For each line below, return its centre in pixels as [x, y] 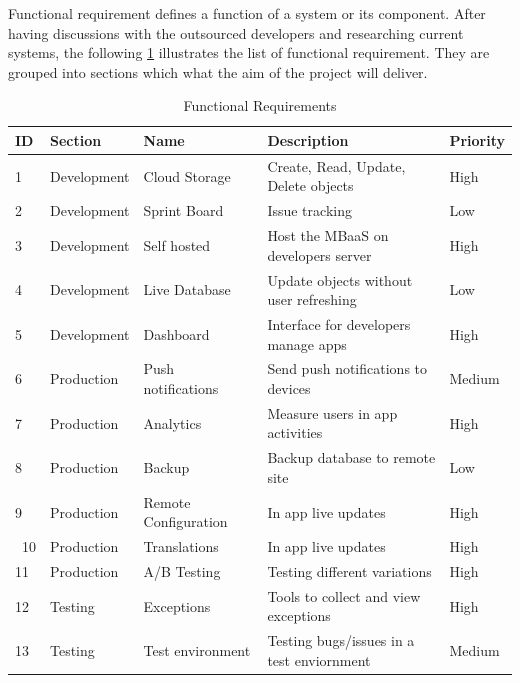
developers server [319, 254]
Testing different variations [349, 571]
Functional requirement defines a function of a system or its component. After [247, 13]
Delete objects [310, 185]
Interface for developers [339, 323]
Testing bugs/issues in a [341, 640]
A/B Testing [182, 571]
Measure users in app [332, 412]
